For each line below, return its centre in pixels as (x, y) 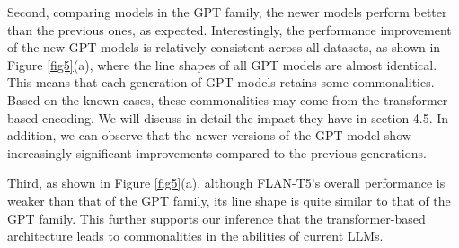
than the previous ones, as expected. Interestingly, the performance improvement (229, 29)
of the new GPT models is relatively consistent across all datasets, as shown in (224, 47)
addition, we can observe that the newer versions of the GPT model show (209, 135)
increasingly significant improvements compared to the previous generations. (217, 152)
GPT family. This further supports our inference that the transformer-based (216, 218)
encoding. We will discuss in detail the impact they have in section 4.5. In (245, 117)
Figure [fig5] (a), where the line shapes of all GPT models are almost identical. (222, 64)
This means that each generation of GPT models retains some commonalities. (221, 82)
